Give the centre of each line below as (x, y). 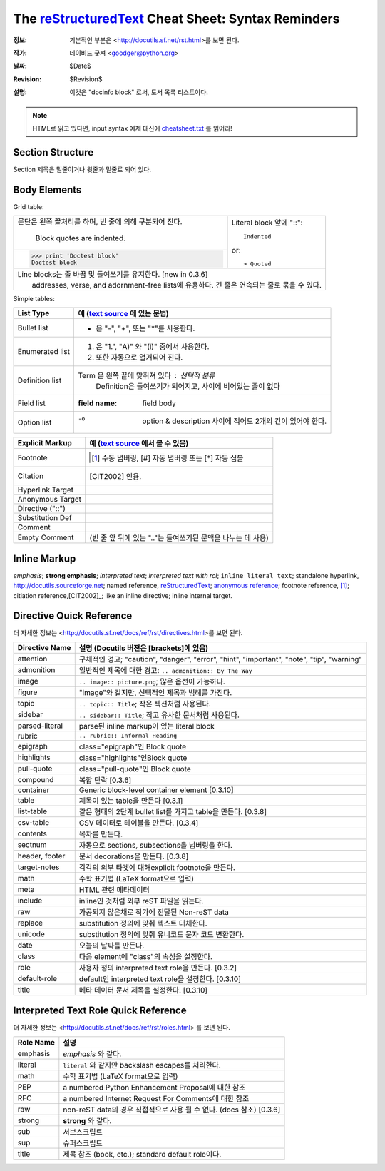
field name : (98, 403)
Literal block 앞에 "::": (267, 223)
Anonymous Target (50, 500)
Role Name (36, 1042)
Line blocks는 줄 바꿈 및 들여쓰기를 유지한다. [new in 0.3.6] (113, 274)
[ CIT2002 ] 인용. (115, 477)
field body (159, 403)
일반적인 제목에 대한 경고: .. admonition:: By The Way (165, 670)
